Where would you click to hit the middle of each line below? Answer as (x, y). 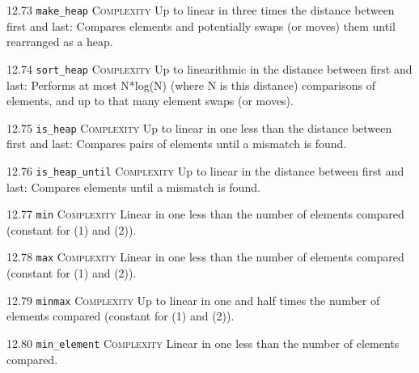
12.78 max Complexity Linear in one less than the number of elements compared (205, 257)
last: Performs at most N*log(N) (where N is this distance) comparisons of (191, 85)
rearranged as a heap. (60, 42)
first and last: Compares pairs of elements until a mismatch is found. (177, 144)
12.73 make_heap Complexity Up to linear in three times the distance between (201, 10)
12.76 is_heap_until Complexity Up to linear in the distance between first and (205, 170)
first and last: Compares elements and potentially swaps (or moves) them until (201, 25)
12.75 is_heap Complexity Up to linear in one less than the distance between (199, 127)
